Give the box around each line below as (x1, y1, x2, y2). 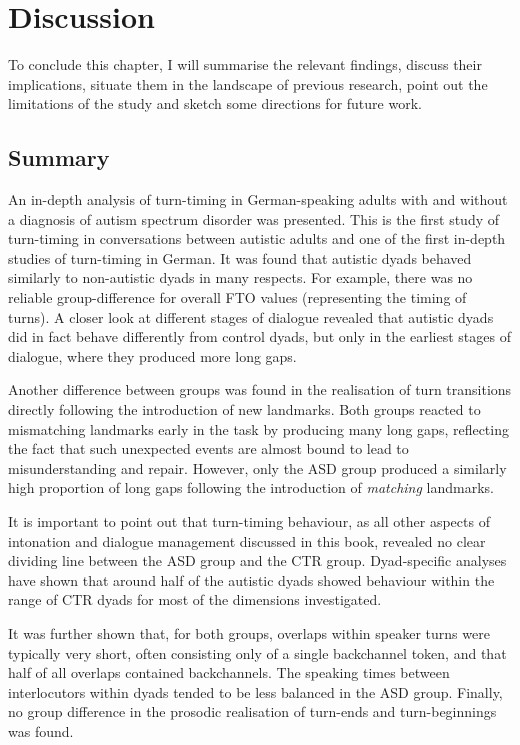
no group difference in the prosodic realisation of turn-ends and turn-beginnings (8, 701, 497, 722)
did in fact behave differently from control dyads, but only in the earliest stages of (8, 326, 511, 347)
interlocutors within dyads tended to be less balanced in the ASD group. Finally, (8, 681, 503, 702)
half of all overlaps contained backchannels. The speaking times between (8, 662, 450, 683)
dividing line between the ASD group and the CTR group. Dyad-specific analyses (8, 550, 507, 571)
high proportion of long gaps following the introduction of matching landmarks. (8, 477, 494, 498)
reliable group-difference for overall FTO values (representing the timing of (8, 287, 467, 308)
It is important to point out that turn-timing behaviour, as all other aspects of (8, 511, 490, 532)
